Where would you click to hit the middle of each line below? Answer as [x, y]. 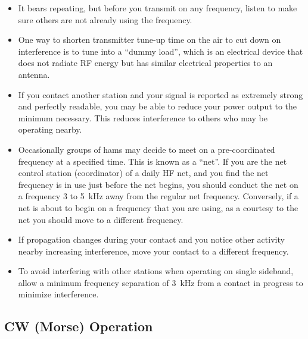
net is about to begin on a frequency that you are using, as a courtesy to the [158, 207]
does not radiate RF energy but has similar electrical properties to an [145, 63]
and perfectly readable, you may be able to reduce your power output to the [158, 106]
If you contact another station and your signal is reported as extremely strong [161, 94]
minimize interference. [58, 294]
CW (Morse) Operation [79, 326]
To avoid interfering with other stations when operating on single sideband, [156, 271]
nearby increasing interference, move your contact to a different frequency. [153, 251]
